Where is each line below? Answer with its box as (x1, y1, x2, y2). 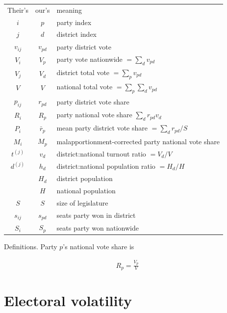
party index (56, 17, 92, 27)
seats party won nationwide (56, 222, 139, 233)
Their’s (7, 4, 28, 15)
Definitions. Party (4, 241, 57, 252)
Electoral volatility (4, 290, 132, 311)
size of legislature (56, 197, 108, 208)
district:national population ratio (56, 161, 155, 171)
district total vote (56, 67, 110, 78)
